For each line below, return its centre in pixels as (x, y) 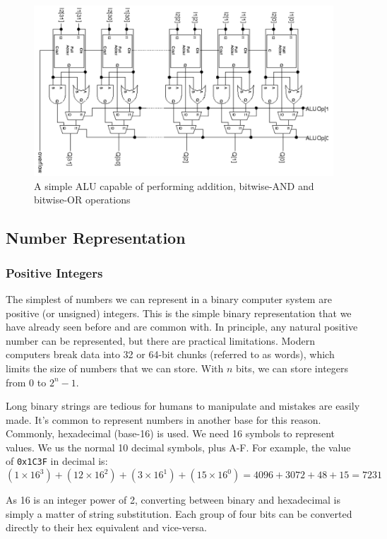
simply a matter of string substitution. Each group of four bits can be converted (179, 513)
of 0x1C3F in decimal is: (57, 461)
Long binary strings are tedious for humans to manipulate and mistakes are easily (183, 406)
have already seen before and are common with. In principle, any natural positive (182, 327)
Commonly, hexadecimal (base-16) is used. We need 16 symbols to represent (170, 433)
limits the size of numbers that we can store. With (115, 368)
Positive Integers (54, 272)
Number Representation (96, 238)
